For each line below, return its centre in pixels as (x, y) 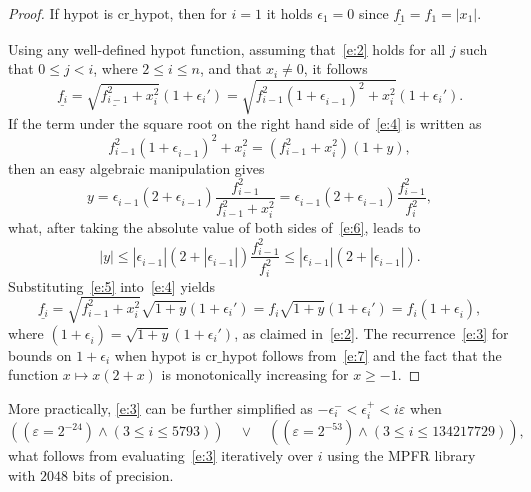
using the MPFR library (401, 455)
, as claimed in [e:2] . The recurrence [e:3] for (371, 332)
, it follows (335, 68)
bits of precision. (123, 475)
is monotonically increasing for (255, 374)
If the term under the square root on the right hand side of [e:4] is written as (245, 123)
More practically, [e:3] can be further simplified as (160, 407)
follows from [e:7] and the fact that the (382, 354)
